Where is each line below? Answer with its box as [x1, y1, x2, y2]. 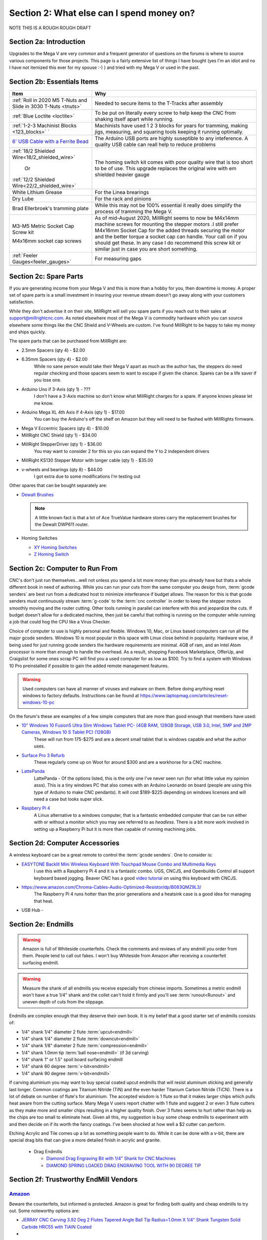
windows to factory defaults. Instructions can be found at [22, 692, 139, 698]
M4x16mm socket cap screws [12, 238, 82, 245]
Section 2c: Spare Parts [9, 272, 84, 280]
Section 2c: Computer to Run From [9, 564, 118, 572]
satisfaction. [9, 299, 35, 305]
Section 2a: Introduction [9, 38, 86, 46]
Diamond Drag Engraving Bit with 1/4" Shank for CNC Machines [46, 1156, 176, 1162]
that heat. [34, 898, 54, 904]
